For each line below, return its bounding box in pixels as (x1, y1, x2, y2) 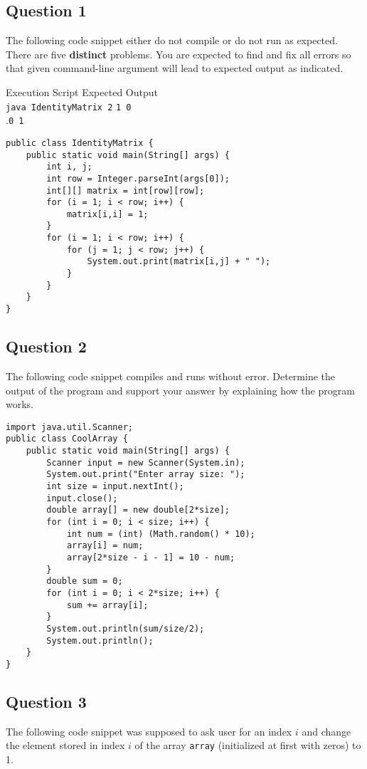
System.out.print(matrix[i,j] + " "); (87, 256, 271, 267)
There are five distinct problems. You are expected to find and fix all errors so (6, 46, 351, 61)
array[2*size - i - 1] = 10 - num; (66, 552, 235, 563)
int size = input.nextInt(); (46, 481, 184, 491)
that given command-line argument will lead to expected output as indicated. (6, 61, 344, 75)
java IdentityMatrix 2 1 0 (6, 102, 132, 113)
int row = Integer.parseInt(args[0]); (46, 173, 230, 184)
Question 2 (6, 335, 87, 357)
